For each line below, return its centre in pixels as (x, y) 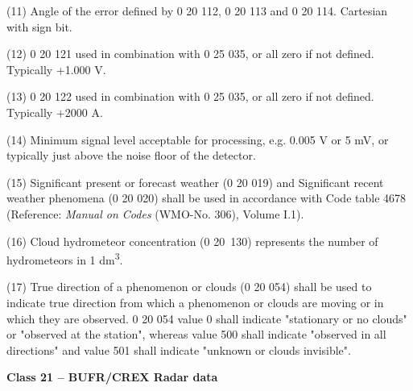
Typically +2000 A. (55, 112)
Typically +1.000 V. (56, 69)
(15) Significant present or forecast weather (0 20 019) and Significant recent (195, 182)
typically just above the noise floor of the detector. (131, 155)
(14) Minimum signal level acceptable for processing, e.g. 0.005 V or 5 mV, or (198, 139)
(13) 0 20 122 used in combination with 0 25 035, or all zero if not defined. (190, 96)
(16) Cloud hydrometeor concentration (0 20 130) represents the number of (192, 241)
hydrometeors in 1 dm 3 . (65, 258)
